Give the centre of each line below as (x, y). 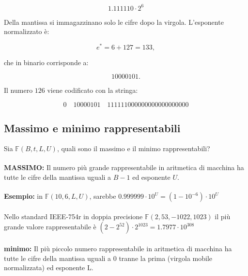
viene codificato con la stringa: (93, 90)
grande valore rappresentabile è (50, 227)
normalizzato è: (27, 31)
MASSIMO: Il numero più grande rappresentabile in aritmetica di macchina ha (124, 167)
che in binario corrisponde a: (46, 62)
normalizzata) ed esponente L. (49, 267)
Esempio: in (23, 196)
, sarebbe (103, 196)
